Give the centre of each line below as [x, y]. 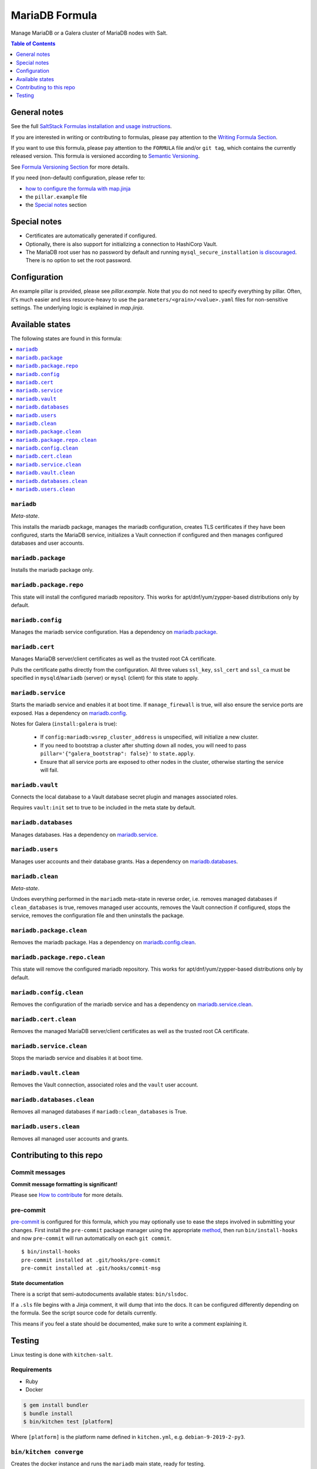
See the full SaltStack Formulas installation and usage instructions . [92, 126]
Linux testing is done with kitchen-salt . [62, 1354]
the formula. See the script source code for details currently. [84, 1313]
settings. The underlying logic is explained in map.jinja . [77, 308]
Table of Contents [33, 43]
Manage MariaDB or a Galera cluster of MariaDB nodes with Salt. [89, 33]
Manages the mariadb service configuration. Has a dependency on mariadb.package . [114, 632]
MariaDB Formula [54, 15]
